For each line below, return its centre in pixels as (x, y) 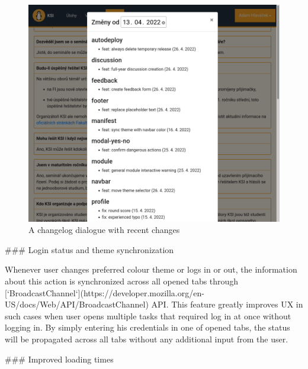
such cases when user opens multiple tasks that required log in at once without (148, 315)
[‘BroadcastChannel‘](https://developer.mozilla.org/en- (105, 292)
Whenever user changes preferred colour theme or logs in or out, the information (151, 269)
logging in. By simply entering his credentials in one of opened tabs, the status (147, 327)
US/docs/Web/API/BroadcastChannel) (77, 304)
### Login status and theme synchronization (89, 249)
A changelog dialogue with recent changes (104, 230)
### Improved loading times (59, 359)
